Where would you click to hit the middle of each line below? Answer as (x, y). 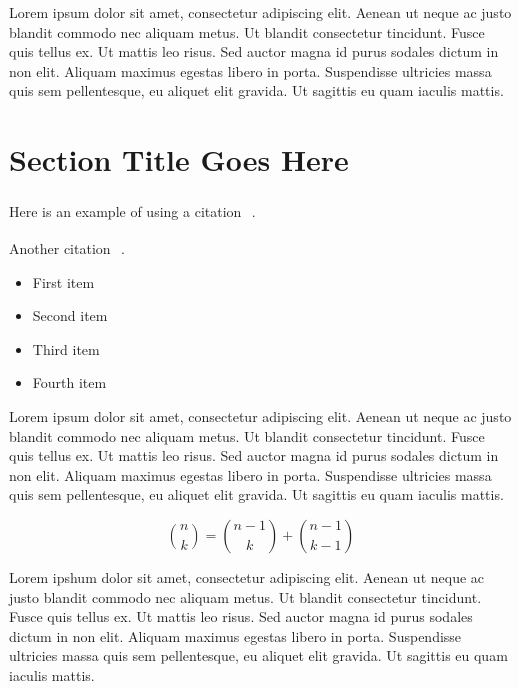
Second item (70, 315)
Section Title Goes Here (179, 159)
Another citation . (67, 248)
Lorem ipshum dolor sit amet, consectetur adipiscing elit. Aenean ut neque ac (247, 576)
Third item (66, 348)
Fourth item (69, 382)
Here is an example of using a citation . (132, 210)
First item (63, 281)
